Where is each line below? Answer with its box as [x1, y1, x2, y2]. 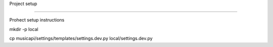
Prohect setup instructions [9, 17, 65, 23]
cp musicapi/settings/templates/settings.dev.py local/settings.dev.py [9, 35, 153, 41]
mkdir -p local [9, 26, 38, 32]
